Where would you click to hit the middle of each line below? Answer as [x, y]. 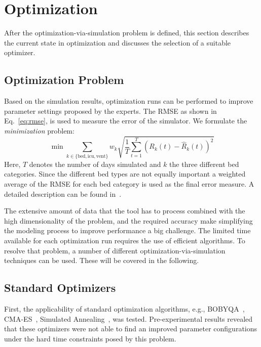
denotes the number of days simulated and [95, 164]
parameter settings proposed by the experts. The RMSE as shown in [110, 111]
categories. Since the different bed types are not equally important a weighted [125, 174]
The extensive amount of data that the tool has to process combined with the [125, 211]
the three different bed [204, 164]
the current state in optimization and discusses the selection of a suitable [118, 42]
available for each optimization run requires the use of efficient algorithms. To [125, 240]
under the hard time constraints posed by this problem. [90, 338]
